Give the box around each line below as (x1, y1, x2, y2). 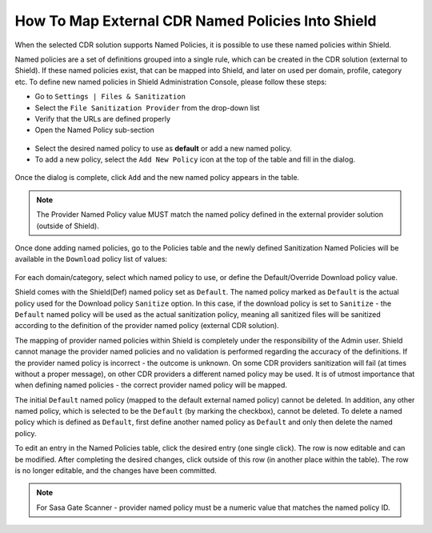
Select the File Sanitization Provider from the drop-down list (34, 102, 260, 112)
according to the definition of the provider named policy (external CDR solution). (14, 321, 279, 331)
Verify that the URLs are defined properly (34, 114, 171, 123)
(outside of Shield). (36, 221, 99, 230)
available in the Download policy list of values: (14, 254, 168, 264)
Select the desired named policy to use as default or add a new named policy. (34, 143, 292, 153)
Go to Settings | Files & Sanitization (34, 92, 186, 102)
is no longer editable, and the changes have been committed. (14, 466, 217, 475)
